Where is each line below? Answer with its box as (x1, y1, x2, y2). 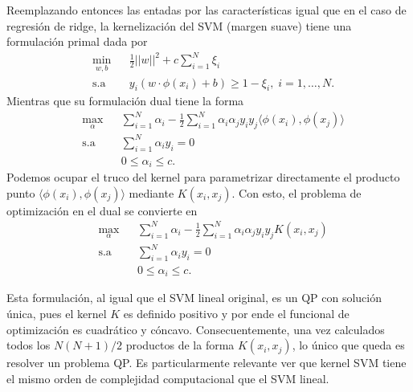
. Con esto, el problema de (231, 184, 362, 201)
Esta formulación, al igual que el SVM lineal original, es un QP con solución (6, 289, 382, 306)
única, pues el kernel (6, 305, 107, 322)
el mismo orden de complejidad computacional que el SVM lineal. (6, 370, 329, 386)
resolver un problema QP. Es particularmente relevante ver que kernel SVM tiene (6, 354, 407, 371)
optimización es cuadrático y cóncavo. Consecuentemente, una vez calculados (6, 321, 385, 337)
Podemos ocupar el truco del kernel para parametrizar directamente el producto (6, 169, 400, 186)
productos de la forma (125, 337, 235, 353)
